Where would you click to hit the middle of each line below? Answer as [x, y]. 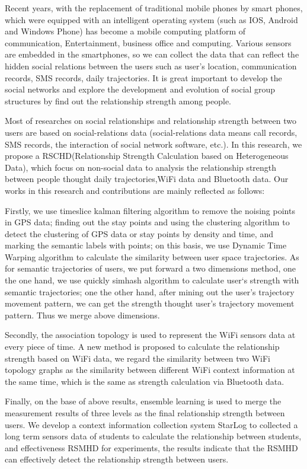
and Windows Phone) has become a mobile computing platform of [125, 31]
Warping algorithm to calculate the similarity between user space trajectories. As [152, 256]
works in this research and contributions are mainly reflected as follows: [135, 190]
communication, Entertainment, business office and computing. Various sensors [148, 42]
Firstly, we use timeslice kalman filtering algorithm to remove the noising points [150, 210]
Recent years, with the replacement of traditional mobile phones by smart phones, [154, 8]
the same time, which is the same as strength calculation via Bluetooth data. [145, 381]
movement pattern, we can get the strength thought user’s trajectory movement [150, 303]
